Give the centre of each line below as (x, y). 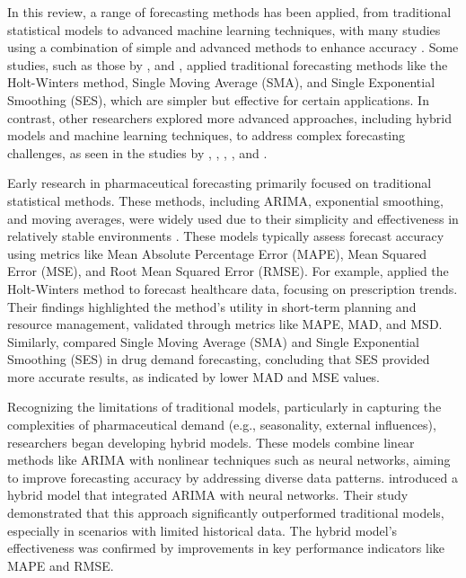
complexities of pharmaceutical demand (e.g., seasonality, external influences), (222, 425)
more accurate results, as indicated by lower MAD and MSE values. (194, 376)
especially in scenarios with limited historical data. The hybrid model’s (202, 530)
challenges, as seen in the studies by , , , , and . (137, 152)
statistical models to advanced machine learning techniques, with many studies (224, 29)
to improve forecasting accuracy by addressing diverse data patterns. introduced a (233, 477)
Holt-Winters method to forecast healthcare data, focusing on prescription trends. (233, 288)
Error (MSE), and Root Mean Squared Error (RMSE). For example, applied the (228, 271)
